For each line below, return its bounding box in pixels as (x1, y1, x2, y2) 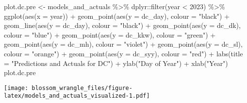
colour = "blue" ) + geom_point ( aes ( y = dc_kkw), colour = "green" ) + (4, 29, 216, 39)
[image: (4, 84, 29, 91)
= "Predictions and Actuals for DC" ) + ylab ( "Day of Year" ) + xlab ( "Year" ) (4, 58, 228, 68)
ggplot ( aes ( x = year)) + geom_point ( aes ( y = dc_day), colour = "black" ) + (4, 11, 230, 21)
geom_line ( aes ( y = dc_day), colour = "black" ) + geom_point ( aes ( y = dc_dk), (4, 20, 241, 30)
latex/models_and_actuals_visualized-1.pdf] (4, 92, 150, 100)
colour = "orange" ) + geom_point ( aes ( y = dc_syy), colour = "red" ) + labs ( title (4, 48, 243, 58)
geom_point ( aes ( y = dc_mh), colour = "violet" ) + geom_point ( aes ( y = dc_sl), (4, 39, 243, 49)
